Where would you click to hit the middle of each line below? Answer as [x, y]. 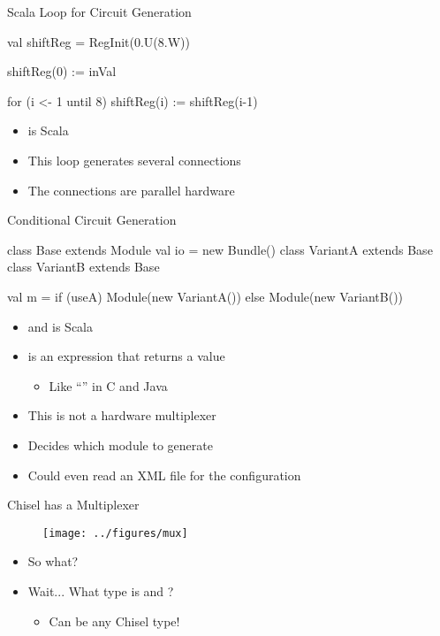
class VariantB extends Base [83, 267]
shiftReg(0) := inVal [62, 71]
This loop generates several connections [134, 160]
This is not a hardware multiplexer [122, 415]
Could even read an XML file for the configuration [164, 475]
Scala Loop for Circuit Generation [99, 11]
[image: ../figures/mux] [115, 533]
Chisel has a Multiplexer [73, 505]
